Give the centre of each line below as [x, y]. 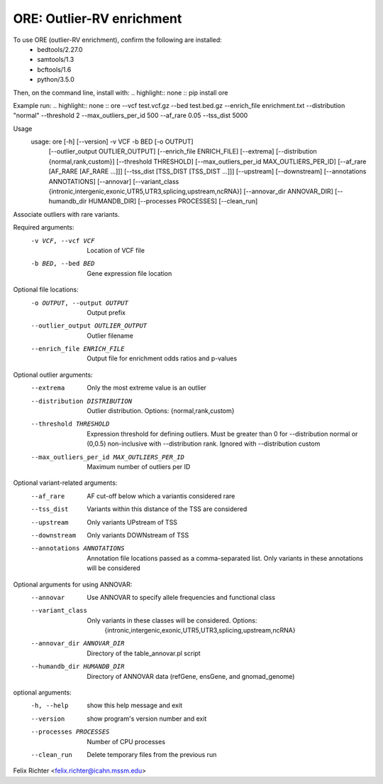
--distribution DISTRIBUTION [82, 401]
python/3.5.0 [56, 80]
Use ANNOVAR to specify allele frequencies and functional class [181, 597]
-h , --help [50, 706]
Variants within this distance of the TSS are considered [167, 509]
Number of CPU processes [126, 741]
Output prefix [106, 312]
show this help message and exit [134, 705]
